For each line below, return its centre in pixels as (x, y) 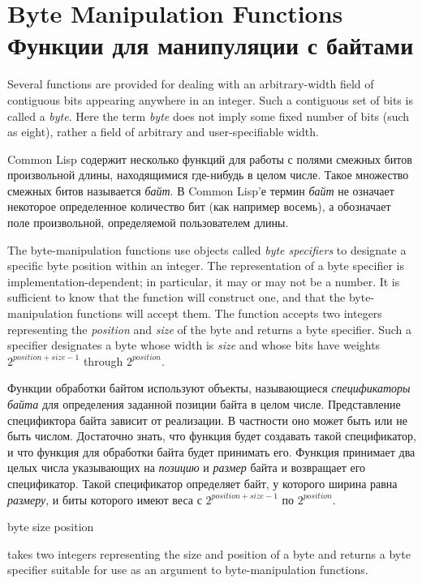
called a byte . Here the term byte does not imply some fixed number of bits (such (209, 116)
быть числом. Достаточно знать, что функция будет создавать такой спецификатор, (212, 436)
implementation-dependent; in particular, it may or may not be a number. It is (204, 281)
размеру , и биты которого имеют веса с (105, 499)
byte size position (51, 527)
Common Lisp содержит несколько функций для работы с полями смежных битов (210, 159)
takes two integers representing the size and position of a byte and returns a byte (209, 553)
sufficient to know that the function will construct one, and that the (177, 297)
